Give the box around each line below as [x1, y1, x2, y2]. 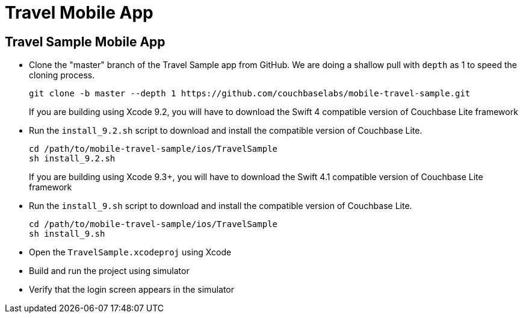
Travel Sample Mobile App [5, 34, 166, 49]
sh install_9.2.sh [29, 154, 116, 164]
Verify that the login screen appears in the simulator [29, 284, 235, 295]
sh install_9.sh [29, 229, 105, 239]
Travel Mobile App [5, 2, 153, 23]
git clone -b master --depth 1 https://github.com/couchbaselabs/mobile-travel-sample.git [29, 89, 471, 99]
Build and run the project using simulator [29, 266, 190, 276]
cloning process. [29, 70, 95, 81]
